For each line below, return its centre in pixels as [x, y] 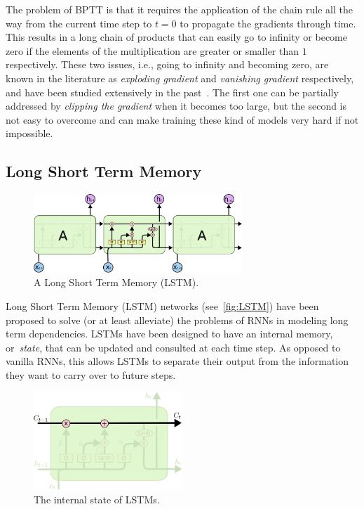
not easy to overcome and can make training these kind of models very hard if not [182, 119]
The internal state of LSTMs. [97, 500]
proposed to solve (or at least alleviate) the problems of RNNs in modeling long [177, 320]
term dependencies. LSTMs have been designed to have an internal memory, [169, 334]
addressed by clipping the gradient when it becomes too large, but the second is [176, 106]
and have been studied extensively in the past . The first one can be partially [172, 92]
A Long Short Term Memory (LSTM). [116, 282]
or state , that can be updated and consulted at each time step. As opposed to [173, 347]
